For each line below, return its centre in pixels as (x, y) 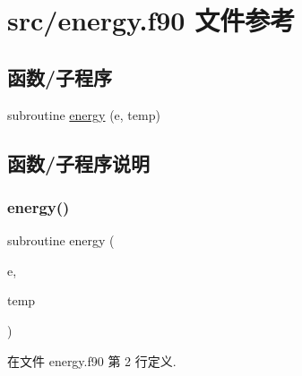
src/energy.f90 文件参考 (151, 20)
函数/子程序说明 (79, 162)
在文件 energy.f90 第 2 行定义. (92, 360)
